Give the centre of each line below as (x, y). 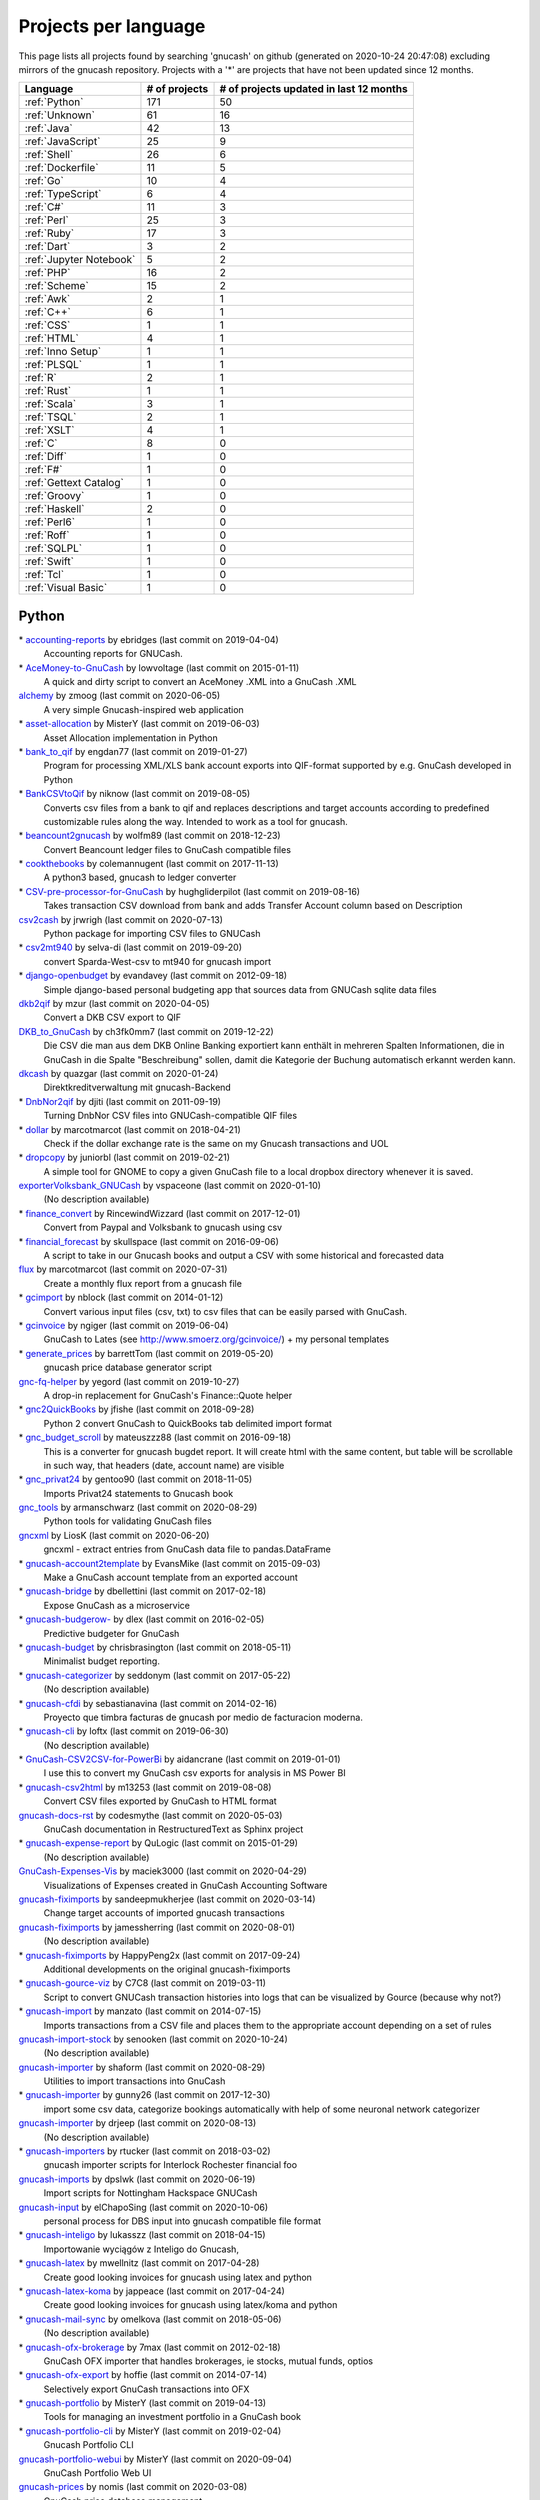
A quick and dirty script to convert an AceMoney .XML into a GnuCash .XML (200, 682)
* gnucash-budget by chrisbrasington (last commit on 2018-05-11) (155, 1647)
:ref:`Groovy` (54, 496)
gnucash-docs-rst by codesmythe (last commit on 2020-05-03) (150, 1815)
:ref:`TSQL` (50, 417)
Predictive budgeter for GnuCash (111, 1633)
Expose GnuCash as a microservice (116, 1605)
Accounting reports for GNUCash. (113, 654)
